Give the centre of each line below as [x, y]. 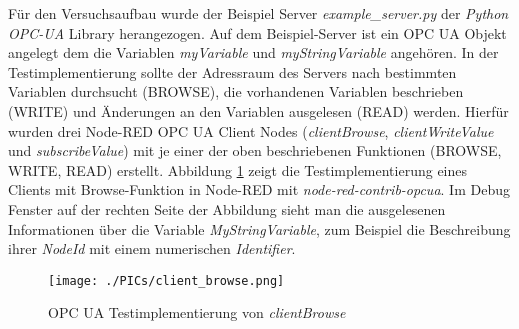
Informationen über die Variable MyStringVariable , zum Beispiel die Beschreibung [259, 228]
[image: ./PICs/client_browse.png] [166, 280]
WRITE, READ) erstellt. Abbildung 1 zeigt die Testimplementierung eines [238, 169]
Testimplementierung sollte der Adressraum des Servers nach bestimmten [232, 71]
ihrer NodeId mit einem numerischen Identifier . [152, 248]
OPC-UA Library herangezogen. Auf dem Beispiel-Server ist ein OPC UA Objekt [257, 32]
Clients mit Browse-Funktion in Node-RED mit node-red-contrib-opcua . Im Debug [259, 189]
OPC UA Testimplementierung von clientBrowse [197, 312]
